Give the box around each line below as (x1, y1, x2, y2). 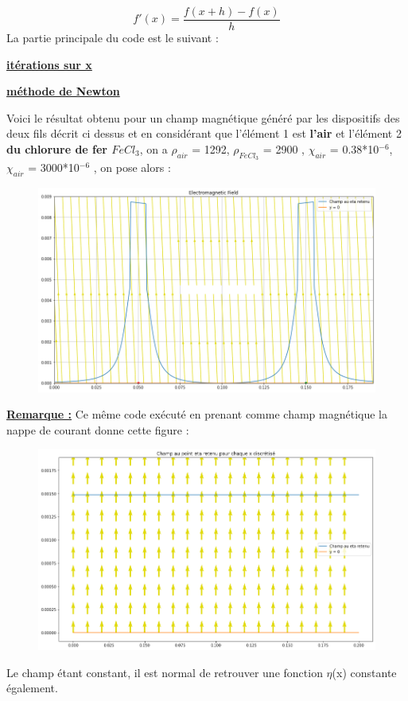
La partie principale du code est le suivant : (6, 29, 219, 46)
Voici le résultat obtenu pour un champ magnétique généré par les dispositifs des (6, 109, 400, 126)
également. (6, 680, 58, 696)
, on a (139, 141, 168, 158)
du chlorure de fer (6, 141, 107, 158)
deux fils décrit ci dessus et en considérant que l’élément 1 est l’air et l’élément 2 (6, 125, 402, 142)
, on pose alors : (93, 159, 171, 176)
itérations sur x (6, 56, 92, 72)
